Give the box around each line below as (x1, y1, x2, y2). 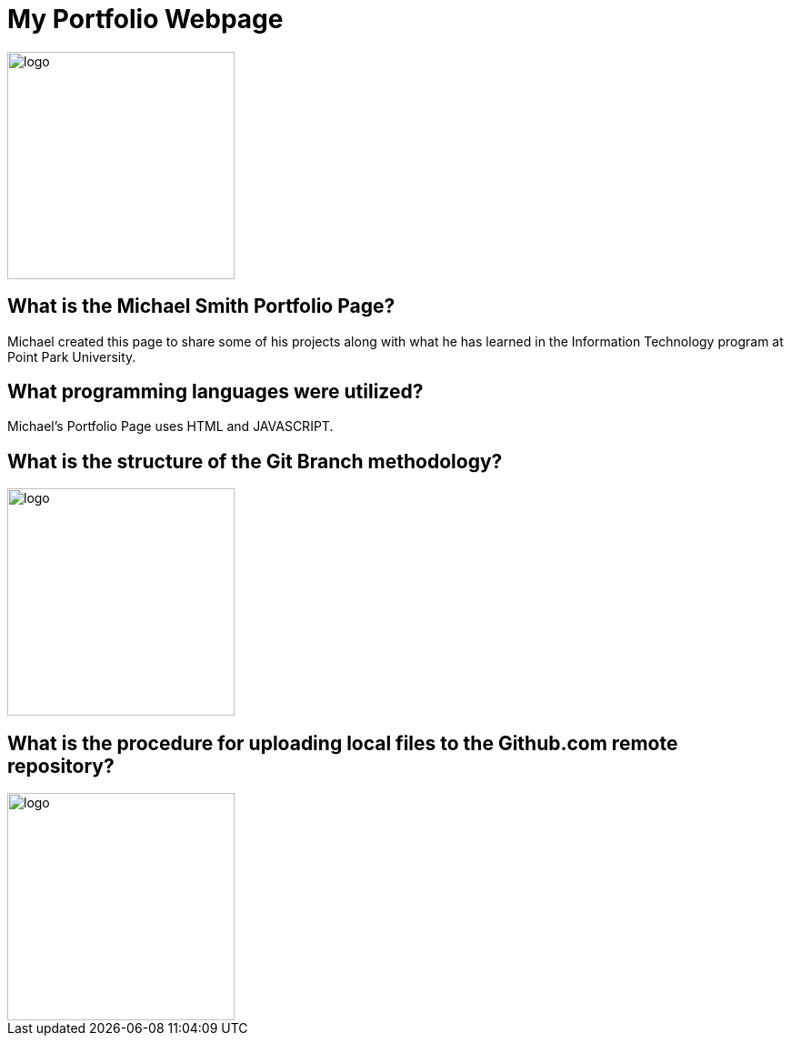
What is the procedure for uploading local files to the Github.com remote (7, 731, 678, 755)
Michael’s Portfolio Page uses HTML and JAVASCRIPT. (7, 418, 334, 435)
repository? (7, 754, 115, 777)
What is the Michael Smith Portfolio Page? (7, 295, 395, 318)
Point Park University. (7, 348, 136, 365)
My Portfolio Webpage (7, 4, 284, 35)
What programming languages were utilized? (7, 380, 424, 404)
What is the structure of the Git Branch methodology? (7, 449, 503, 473)
